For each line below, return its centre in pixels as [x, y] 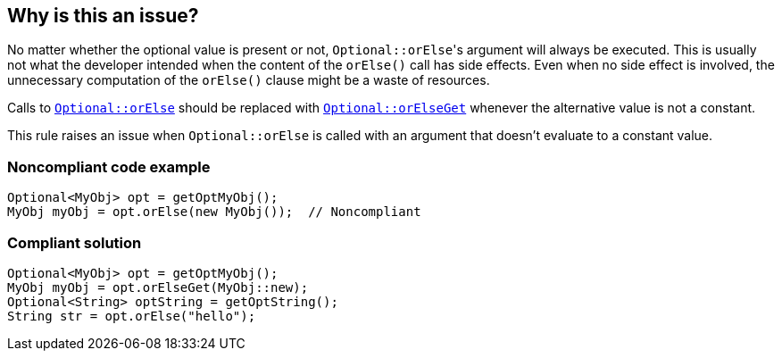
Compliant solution [75, 242]
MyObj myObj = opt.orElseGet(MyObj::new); [158, 287]
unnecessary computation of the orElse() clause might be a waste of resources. [249, 80]
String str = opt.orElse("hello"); [132, 316]
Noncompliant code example [109, 167]
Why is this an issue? [103, 16]
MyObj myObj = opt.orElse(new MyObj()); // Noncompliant [214, 212]
